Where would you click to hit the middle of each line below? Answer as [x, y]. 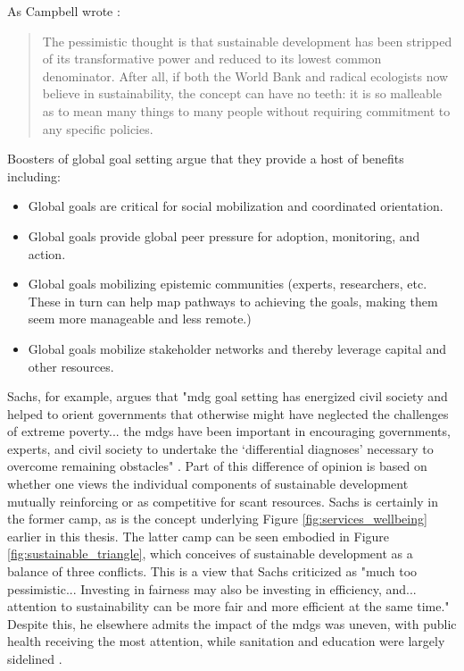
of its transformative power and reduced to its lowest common [212, 59]
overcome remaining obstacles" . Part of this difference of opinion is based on [217, 466]
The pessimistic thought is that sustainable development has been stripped [247, 41]
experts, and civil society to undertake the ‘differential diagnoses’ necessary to [220, 448]
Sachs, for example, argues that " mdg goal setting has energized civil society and [228, 396]
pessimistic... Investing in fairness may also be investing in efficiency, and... [212, 588]
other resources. [71, 366]
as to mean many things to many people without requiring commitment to [246, 110]
